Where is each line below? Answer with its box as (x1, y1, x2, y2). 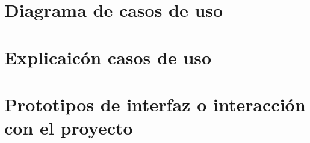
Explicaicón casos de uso (4, 44, 212, 69)
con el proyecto (4, 115, 133, 140)
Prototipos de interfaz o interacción (4, 91, 306, 116)
